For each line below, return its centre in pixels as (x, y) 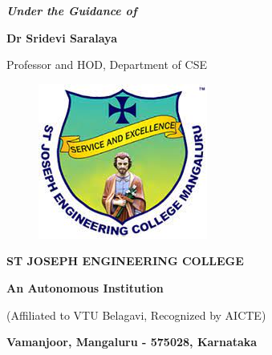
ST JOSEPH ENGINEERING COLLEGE (125, 261)
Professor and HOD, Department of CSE (107, 65)
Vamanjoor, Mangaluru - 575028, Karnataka (132, 342)
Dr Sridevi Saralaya (62, 37)
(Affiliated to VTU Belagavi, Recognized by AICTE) (136, 315)
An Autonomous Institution (85, 287)
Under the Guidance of (72, 10)
